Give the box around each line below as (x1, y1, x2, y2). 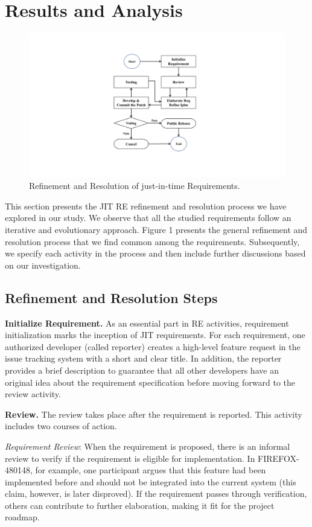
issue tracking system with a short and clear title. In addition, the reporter (5, 352, 282, 365)
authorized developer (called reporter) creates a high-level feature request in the (5, 340, 301, 353)
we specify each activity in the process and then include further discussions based (5, 247, 306, 260)
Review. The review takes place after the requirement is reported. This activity (5, 407, 302, 420)
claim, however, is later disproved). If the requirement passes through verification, (5, 487, 307, 500)
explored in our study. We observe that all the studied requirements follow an (5, 211, 291, 224)
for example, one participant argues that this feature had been (35, 464, 266, 476)
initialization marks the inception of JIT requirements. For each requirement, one (5, 328, 305, 341)
